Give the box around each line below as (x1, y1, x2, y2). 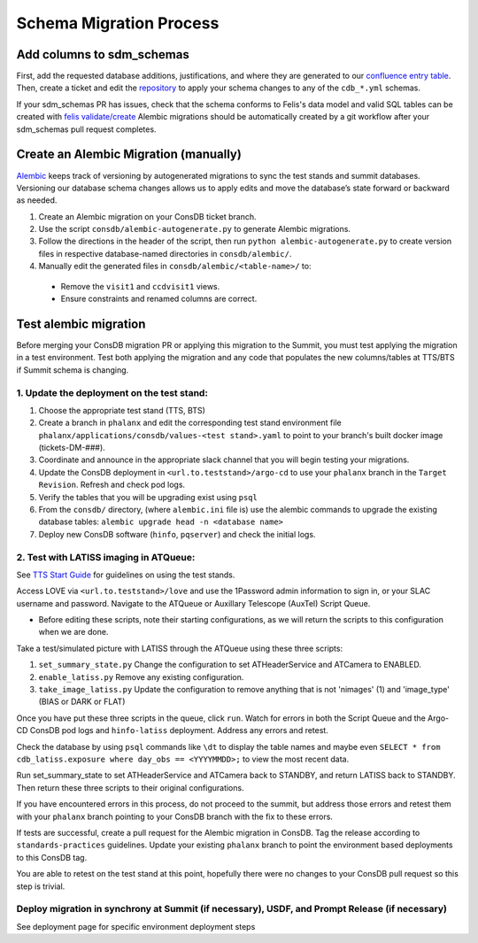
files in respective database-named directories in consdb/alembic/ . (38, 248, 292, 259)
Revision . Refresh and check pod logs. (38, 479, 186, 491)
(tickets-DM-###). (38, 443, 105, 453)
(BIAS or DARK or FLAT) (38, 696, 126, 707)
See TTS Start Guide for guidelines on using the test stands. (16, 569, 235, 580)
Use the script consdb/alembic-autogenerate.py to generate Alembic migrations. (38, 224, 351, 235)
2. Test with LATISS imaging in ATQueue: (16, 551, 196, 563)
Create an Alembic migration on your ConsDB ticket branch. (38, 211, 257, 221)
